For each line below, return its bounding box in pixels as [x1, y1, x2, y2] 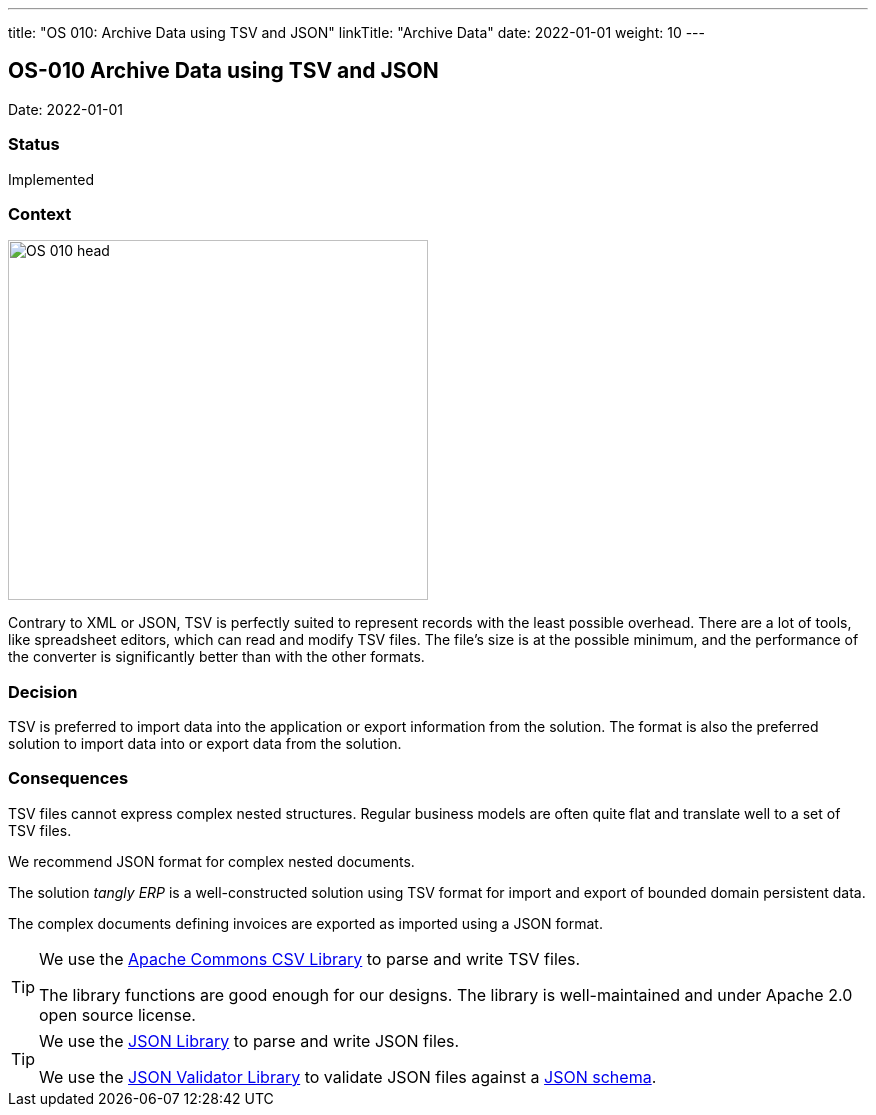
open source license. [39, 1004, 196, 1025]
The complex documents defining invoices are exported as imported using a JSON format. [8, 914, 603, 932]
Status [8, 134, 60, 155]
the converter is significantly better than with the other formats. [8, 648, 425, 666]
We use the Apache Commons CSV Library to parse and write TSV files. [39, 948, 581, 969]
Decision [8, 681, 78, 702]
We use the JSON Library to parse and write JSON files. [39, 1030, 460, 1051]
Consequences [8, 768, 129, 789]
